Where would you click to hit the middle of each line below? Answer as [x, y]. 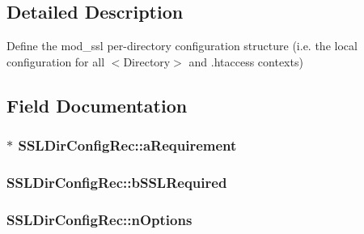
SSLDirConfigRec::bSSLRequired [117, 182]
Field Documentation [97, 105]
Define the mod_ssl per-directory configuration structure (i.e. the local [182, 46]
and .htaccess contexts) [246, 61]
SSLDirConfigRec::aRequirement [127, 145]
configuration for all [56, 61]
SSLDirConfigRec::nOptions [99, 219]
